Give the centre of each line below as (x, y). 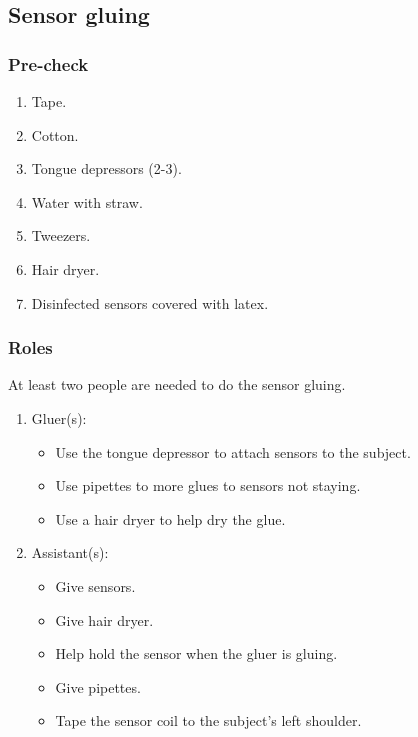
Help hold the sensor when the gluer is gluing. (196, 653)
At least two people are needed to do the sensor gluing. (177, 384)
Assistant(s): (70, 552)
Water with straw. (87, 201)
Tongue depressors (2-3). (106, 168)
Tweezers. (61, 235)
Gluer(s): (59, 417)
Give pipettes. (98, 686)
